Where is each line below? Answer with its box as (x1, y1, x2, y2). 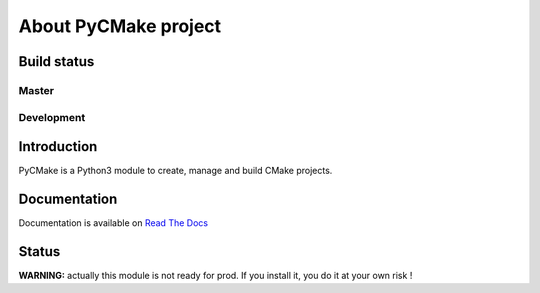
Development (18, 110, 86, 124)
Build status (18, 53, 95, 70)
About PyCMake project (18, 15, 222, 37)
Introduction (18, 138, 98, 155)
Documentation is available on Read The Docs (18, 217, 209, 229)
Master (18, 83, 55, 97)
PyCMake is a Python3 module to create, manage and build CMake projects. (18, 165, 333, 177)
